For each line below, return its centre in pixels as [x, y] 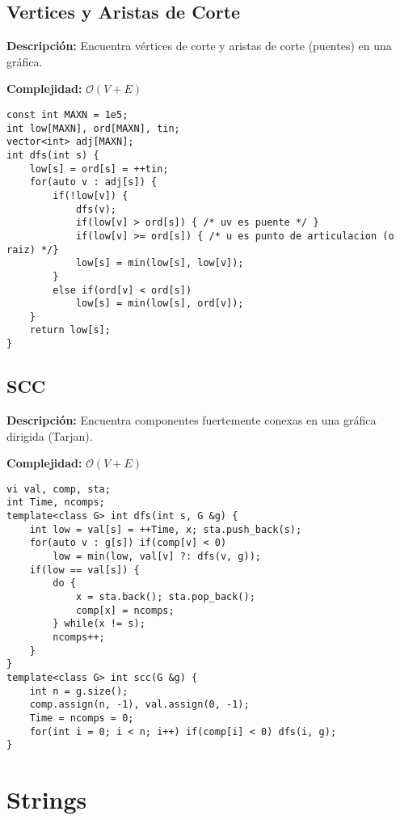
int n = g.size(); [79, 691]
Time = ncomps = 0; [82, 718]
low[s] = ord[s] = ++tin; [99, 169]
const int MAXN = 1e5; [67, 114]
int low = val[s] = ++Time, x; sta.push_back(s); [166, 529]
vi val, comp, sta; [59, 489]
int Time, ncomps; [56, 503]
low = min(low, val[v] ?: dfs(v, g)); [157, 557]
